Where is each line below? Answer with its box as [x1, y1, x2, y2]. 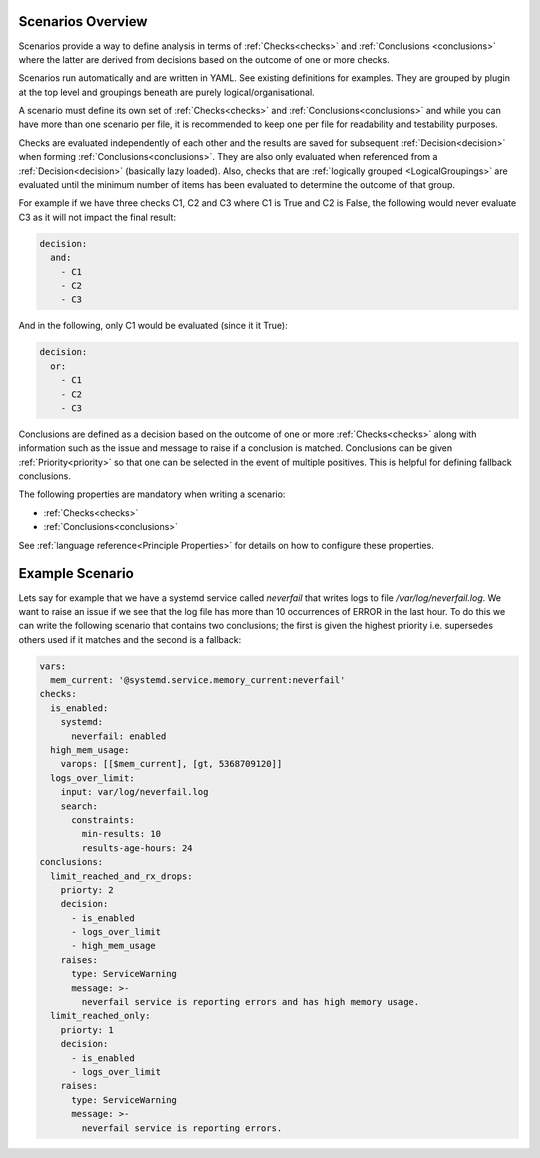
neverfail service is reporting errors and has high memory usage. [81, 996, 420, 1008]
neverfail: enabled [71, 730, 167, 742]
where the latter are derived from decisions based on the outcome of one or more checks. [18, 53, 390, 65]
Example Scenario [18, 565, 134, 582]
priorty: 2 [60, 884, 114, 895]
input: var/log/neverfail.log [60, 786, 209, 798]
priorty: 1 [60, 1024, 114, 1035]
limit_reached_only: [50, 1010, 151, 1022]
